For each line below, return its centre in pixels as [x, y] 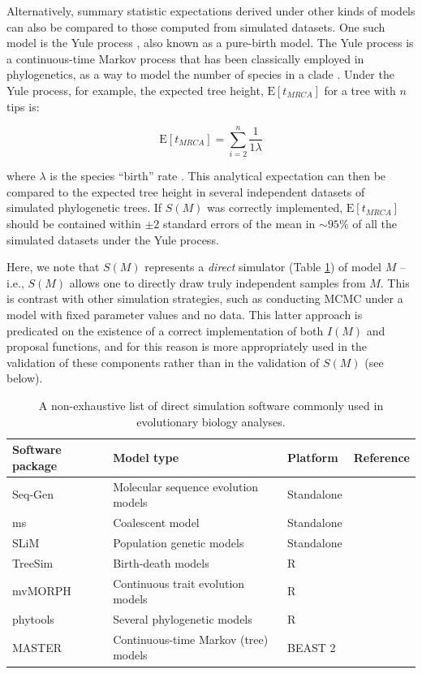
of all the [375, 224]
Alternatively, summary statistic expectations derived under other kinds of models [211, 11]
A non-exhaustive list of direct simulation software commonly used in [211, 405]
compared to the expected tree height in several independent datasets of [186, 191]
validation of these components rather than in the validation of [163, 362]
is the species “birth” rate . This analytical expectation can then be [218, 176]
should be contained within [74, 224]
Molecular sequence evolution [186, 486]
